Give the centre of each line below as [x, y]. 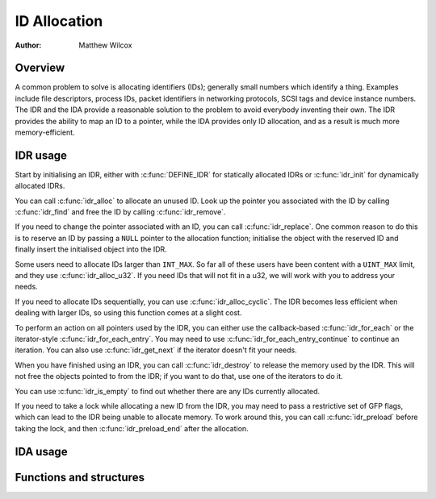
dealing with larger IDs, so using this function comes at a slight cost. [128, 313]
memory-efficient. [45, 132]
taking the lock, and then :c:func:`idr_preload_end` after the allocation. [132, 428]
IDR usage [41, 155]
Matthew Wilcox [105, 45]
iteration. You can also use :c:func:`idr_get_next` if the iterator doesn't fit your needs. [156, 350]
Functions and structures [80, 477]
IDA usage [41, 451]
